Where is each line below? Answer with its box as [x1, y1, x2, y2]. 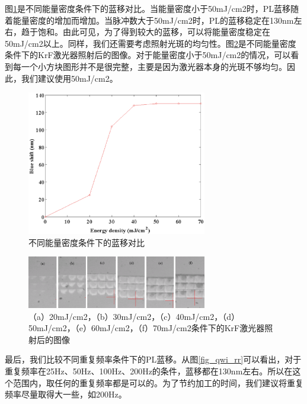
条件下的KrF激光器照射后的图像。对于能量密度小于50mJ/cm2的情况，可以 [5, 49, 291, 61]
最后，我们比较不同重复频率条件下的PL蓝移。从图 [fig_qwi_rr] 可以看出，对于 [5, 353, 302, 365]
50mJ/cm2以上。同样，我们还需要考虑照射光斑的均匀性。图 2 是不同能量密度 [5, 37, 296, 49]
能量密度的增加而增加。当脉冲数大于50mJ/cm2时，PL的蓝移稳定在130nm [12, 14, 294, 26]
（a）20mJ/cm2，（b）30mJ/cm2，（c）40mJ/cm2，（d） [28, 310, 239, 322]
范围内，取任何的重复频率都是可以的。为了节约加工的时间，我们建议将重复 [12, 376, 303, 389]
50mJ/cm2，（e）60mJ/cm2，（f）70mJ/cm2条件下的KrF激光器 [28, 322, 265, 334]
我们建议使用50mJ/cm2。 [21, 72, 118, 84]
